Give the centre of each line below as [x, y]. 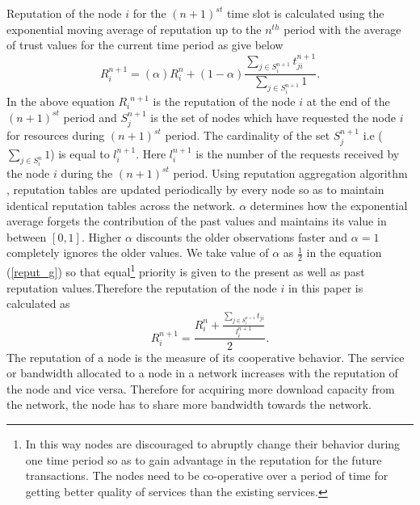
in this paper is [325, 287]
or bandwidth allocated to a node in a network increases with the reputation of [202, 373]
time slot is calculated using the [305, 13]
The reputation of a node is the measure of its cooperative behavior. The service [206, 357]
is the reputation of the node [224, 101]
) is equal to [80, 153]
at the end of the [348, 101]
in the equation [344, 253]
